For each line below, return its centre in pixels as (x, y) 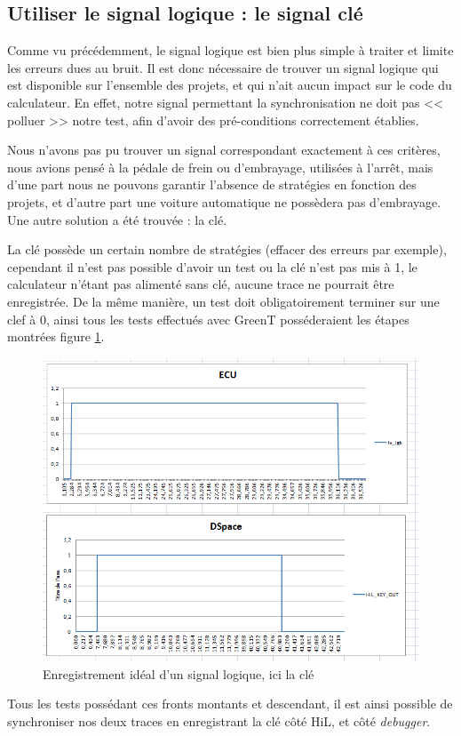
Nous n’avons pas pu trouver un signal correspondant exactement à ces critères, (224, 150)
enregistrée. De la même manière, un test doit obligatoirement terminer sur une (223, 301)
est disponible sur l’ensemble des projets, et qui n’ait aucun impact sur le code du (230, 85)
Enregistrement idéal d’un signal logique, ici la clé (179, 673)
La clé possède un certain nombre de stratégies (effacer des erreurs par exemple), (227, 249)
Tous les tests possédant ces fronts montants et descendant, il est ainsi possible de (230, 704)
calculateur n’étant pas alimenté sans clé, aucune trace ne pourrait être (201, 284)
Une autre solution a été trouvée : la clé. (117, 219)
